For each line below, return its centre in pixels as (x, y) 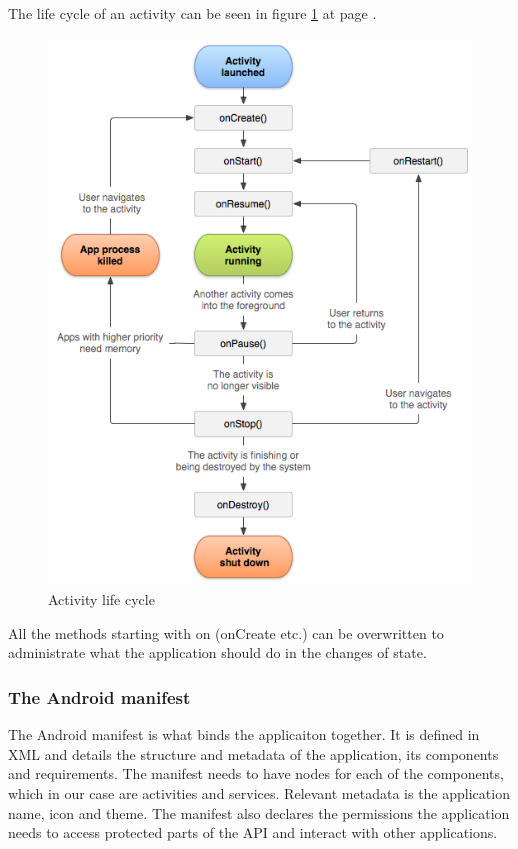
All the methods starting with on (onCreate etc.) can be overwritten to (226, 632)
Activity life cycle (101, 599)
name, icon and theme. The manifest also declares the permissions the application (259, 812)
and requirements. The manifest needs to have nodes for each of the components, (256, 773)
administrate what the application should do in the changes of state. (217, 652)
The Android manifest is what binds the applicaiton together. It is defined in (244, 734)
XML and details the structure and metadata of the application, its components (253, 753)
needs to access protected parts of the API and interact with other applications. (253, 832)
